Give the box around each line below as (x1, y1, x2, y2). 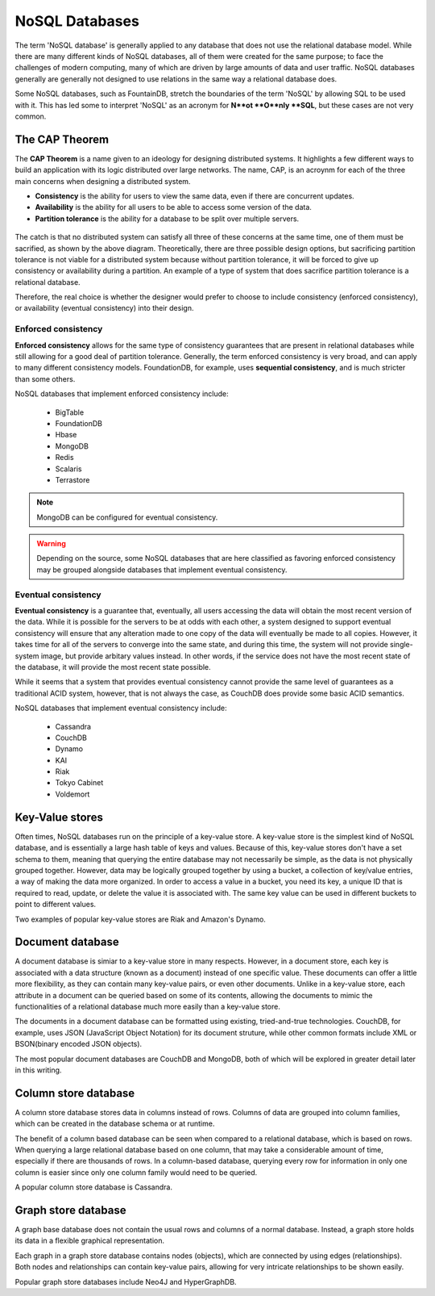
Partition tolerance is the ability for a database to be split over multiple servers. (35, 214, 300, 224)
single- (389, 640, 414, 650)
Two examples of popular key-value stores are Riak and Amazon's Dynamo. (14, 914, 266, 924)
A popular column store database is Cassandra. (14, 1182, 173, 1192)
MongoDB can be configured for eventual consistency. (36, 512, 218, 522)
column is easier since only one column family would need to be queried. (14, 1167, 258, 1177)
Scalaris (55, 464, 82, 474)
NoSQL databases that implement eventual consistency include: (14, 703, 227, 713)
